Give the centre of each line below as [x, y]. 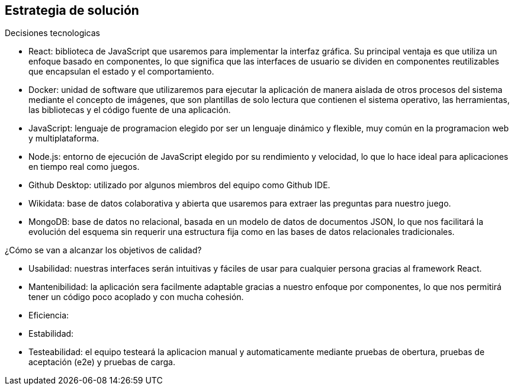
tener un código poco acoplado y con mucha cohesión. [136, 297]
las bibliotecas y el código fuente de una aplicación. [130, 110]
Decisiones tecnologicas [53, 33]
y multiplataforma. [64, 138]
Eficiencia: [49, 315]
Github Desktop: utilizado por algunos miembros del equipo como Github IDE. [179, 185]
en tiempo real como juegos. [84, 167]
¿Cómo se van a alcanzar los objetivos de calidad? [103, 250]
